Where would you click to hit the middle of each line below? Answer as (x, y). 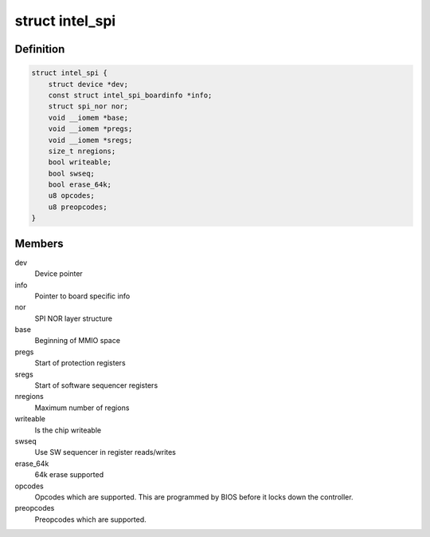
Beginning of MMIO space (78, 341)
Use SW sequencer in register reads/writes (106, 452)
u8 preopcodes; (78, 207)
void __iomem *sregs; (90, 140)
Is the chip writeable (68, 430)
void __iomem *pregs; (90, 129)
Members (39, 243)
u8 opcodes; (72, 196)
